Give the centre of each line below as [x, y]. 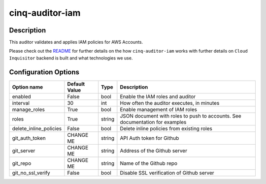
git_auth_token [29, 138]
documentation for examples [153, 122]
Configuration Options [44, 72]
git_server [24, 151]
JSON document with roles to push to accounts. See [181, 116]
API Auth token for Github [150, 138]
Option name [28, 87]
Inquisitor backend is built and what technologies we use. [71, 58]
